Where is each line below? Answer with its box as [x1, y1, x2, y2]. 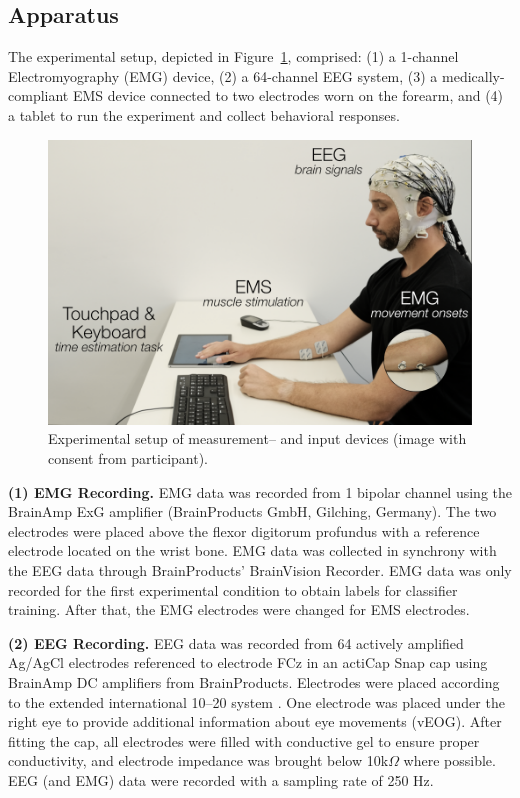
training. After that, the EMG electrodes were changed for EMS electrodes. [8, 599, 470, 620]
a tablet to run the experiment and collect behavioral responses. [8, 104, 400, 125]
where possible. [403, 750, 496, 771]
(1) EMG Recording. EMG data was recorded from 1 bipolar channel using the [8, 481, 513, 502]
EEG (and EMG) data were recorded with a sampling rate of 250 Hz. [8, 769, 434, 790]
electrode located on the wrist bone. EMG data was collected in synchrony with [8, 540, 497, 561]
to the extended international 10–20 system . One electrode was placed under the [8, 691, 505, 712]
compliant [8, 85, 69, 106]
